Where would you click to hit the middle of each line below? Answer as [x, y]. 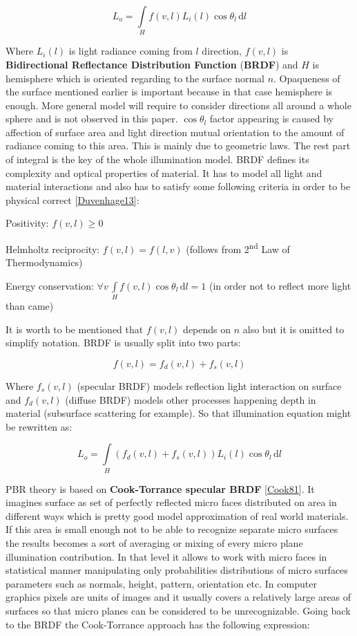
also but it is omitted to [293, 329]
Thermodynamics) [44, 262]
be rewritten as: [39, 426]
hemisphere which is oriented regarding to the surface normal [135, 78]
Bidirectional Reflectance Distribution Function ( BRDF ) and [152, 64]
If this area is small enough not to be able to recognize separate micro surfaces [172, 529]
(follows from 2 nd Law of [238, 248]
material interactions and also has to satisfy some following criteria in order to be [178, 186]
